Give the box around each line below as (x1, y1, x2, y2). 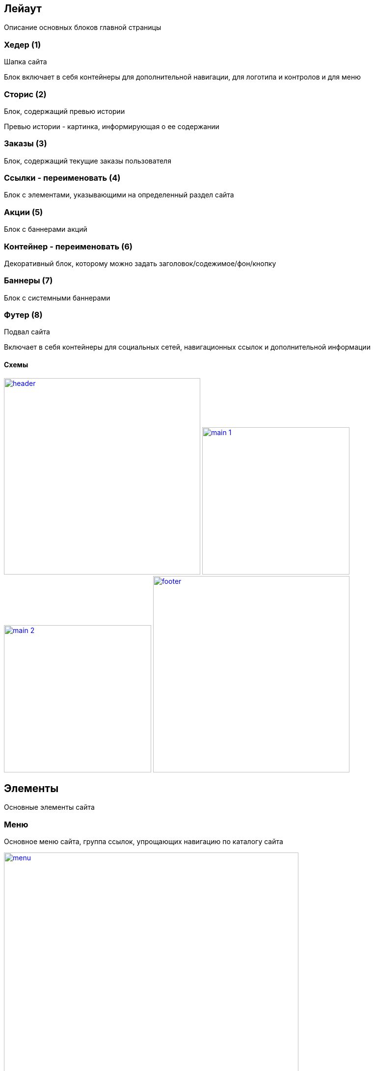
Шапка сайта (4, 57, 47, 66)
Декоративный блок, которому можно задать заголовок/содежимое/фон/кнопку (4, 259, 276, 268)
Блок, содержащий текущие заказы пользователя (4, 156, 171, 165)
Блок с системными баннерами (4, 293, 110, 302)
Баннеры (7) (4, 275, 53, 286)
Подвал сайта (4, 328, 50, 336)
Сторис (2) (4, 89, 47, 99)
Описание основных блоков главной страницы (4, 23, 161, 32)
